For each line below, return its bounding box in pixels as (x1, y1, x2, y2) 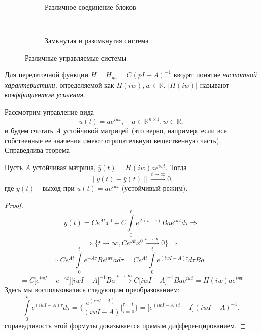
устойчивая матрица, (32, 161, 96, 172)
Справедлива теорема (5, 145, 70, 155)
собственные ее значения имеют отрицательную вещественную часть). (5, 135, 221, 145)
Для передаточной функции (5, 69, 89, 80)
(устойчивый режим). (121, 183, 188, 193)
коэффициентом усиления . (5, 89, 85, 100)
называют (200, 79, 229, 90)
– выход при (37, 183, 75, 193)
